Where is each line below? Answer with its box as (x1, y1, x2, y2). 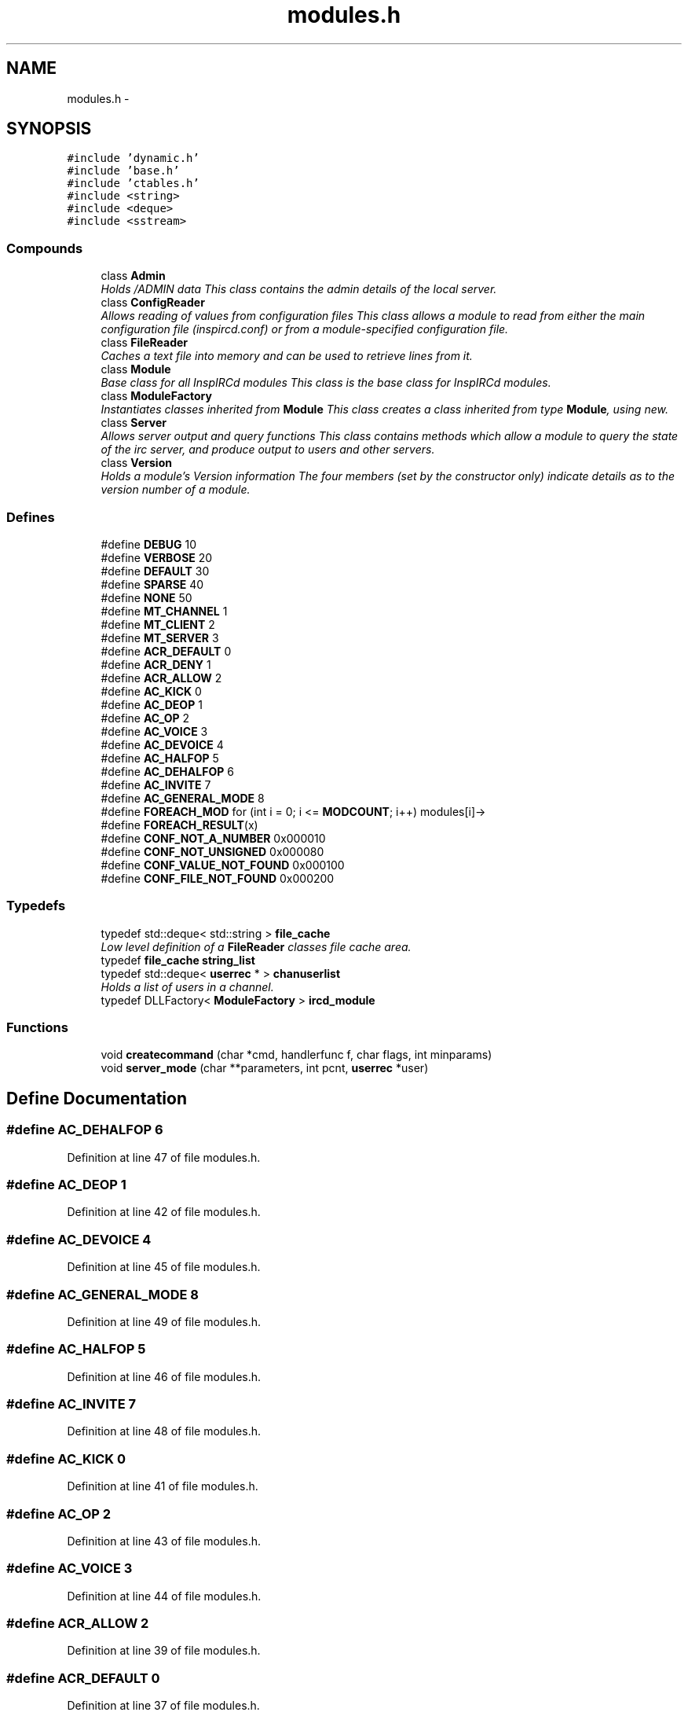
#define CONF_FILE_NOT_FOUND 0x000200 (101, 871, 335, 885)
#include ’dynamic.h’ (67, 152, 199, 165)
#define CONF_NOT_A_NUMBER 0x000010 (101, 831, 326, 845)
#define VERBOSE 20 (101, 550, 213, 564)
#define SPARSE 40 (101, 577, 204, 591)
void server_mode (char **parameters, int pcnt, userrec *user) (101, 1061, 429, 1075)
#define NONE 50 (101, 590, 192, 604)
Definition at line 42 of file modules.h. (67, 1205, 261, 1219)
